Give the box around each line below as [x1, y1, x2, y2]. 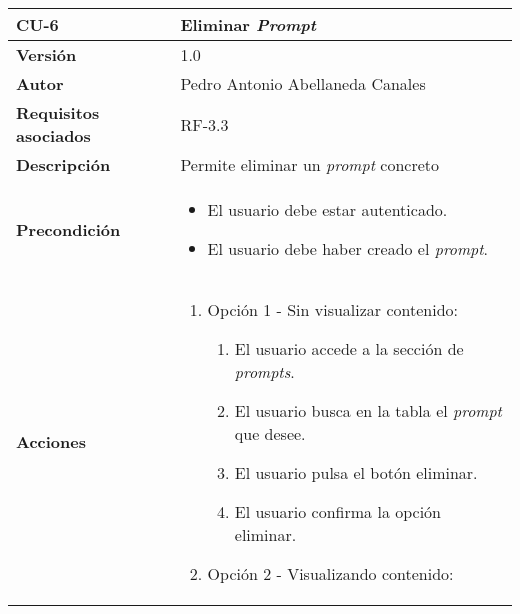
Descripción [16, 153, 111, 176]
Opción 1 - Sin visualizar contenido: [207, 298, 458, 321]
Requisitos [16, 101, 100, 124]
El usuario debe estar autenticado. [207, 198, 448, 221]
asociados [16, 124, 91, 147]
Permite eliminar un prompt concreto [180, 153, 439, 176]
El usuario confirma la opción [234, 500, 442, 523]
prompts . [234, 360, 295, 383]
